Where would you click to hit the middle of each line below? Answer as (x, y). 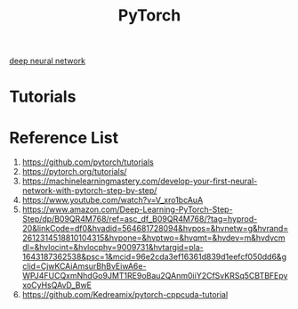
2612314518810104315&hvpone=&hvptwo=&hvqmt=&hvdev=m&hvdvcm (154, 238)
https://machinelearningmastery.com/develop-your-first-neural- (140, 181)
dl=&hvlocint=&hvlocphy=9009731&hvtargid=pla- (113, 248)
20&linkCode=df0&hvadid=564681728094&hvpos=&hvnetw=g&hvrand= (155, 229)
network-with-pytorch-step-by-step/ (89, 191)
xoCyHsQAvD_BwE (56, 285)
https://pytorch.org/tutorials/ (74, 172)
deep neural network (48, 61)
